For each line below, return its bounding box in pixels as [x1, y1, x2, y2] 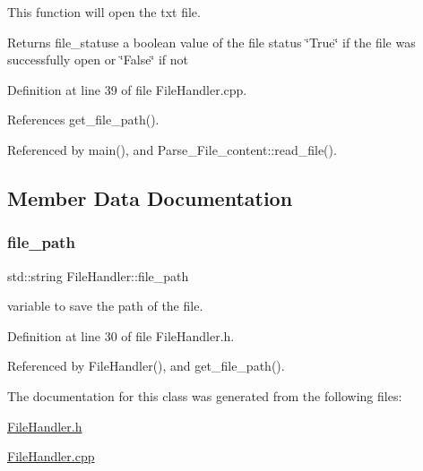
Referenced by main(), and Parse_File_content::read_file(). [7, 140, 337, 158]
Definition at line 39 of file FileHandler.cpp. [7, 80, 247, 98]
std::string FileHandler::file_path [7, 266, 189, 285]
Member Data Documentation [7, 184, 293, 211]
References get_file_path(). [7, 110, 160, 129]
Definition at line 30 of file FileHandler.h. [7, 326, 235, 345]
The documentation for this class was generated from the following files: [7, 386, 402, 405]
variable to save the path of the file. [7, 296, 203, 315]
